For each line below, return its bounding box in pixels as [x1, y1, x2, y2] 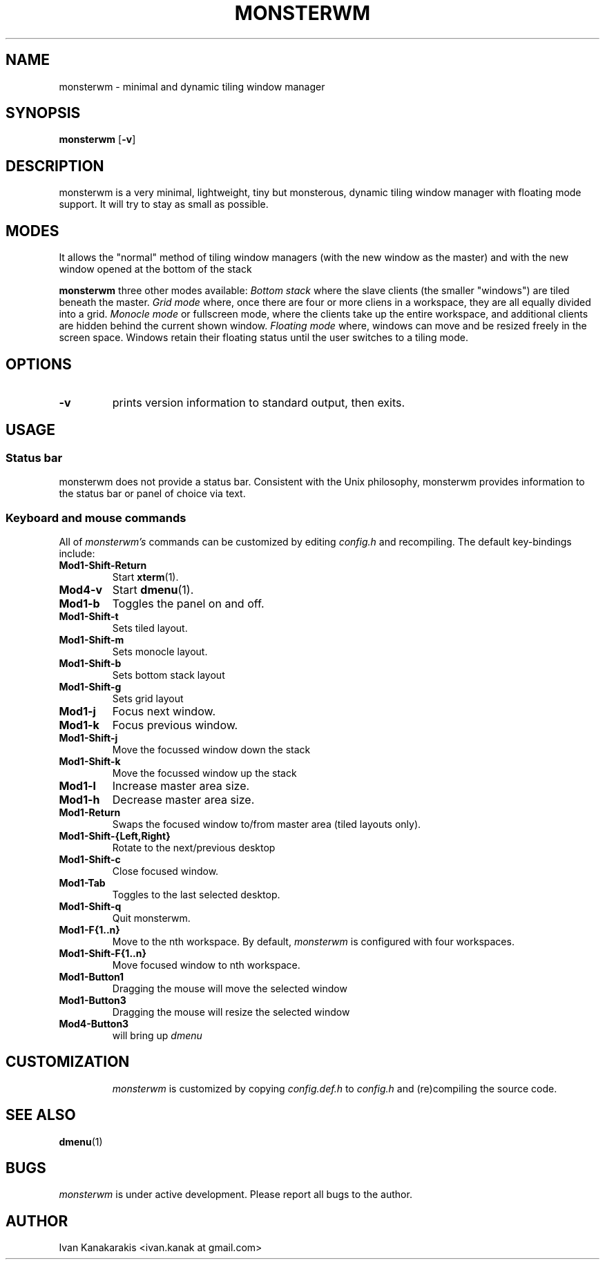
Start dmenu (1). [112, 582, 194, 597]
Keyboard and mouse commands [6, 510, 186, 525]
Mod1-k [59, 717, 99, 732]
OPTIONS [6, 355, 72, 373]
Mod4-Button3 [59, 1017, 129, 1030]
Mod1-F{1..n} [59, 923, 120, 936]
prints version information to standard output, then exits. [112, 395, 405, 409]
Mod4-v [59, 582, 103, 597]
